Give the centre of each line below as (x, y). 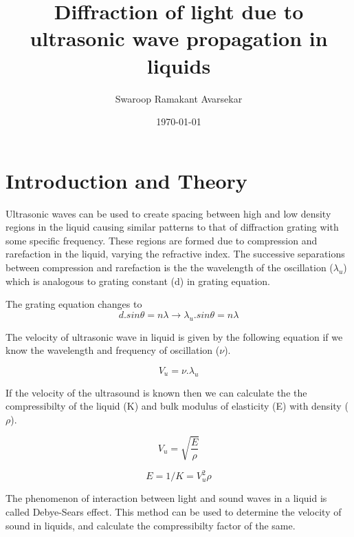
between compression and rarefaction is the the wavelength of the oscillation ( (169, 267)
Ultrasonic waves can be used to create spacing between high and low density (168, 213)
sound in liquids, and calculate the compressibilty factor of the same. (151, 525)
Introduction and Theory (126, 180)
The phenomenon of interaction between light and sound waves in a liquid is (166, 498)
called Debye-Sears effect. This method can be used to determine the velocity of (174, 511)
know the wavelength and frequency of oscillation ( (113, 350)
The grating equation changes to (74, 304)
